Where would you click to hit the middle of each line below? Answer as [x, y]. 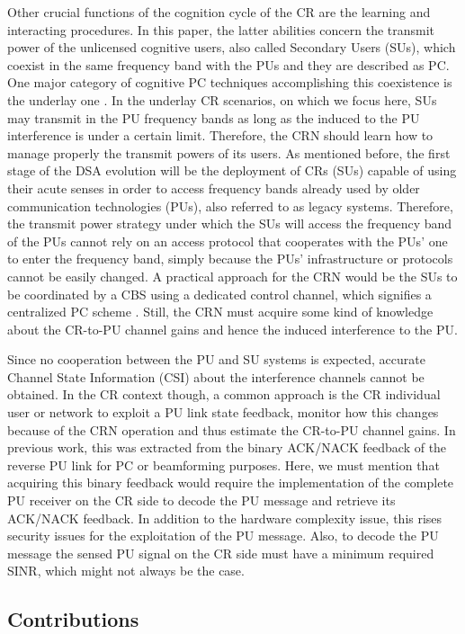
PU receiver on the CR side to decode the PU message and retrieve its [201, 500]
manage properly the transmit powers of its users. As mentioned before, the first [229, 152]
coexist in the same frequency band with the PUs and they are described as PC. [228, 64]
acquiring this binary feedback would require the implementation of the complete [231, 482]
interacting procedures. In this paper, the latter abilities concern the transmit [221, 29]
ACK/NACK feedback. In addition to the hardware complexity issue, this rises [225, 518]
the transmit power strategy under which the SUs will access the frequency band [230, 223]
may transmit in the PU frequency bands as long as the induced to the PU [214, 117]
